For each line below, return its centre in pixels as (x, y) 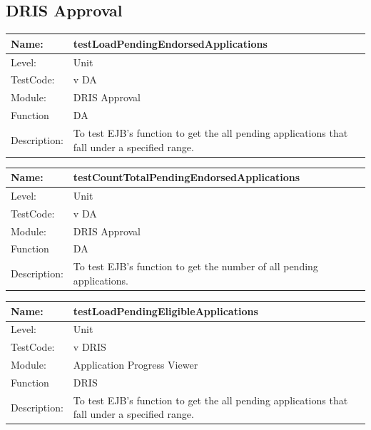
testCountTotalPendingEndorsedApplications (187, 177)
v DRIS (90, 347)
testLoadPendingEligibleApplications (166, 311)
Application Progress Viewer (136, 365)
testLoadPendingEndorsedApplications (170, 43)
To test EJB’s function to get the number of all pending (195, 266)
